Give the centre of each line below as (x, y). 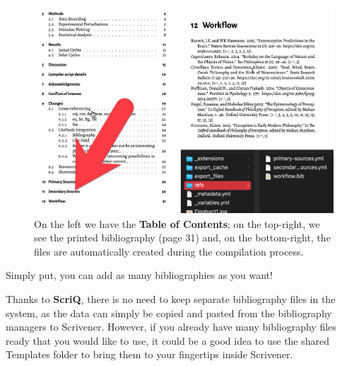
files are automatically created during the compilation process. (169, 251)
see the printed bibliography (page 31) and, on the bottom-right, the (182, 238)
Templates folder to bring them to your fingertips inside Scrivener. (149, 354)
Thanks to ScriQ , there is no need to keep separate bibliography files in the (171, 298)
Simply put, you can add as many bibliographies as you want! (139, 275)
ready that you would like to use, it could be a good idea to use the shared (168, 340)
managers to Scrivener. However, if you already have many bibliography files (171, 327)
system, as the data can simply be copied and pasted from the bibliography (169, 313)
